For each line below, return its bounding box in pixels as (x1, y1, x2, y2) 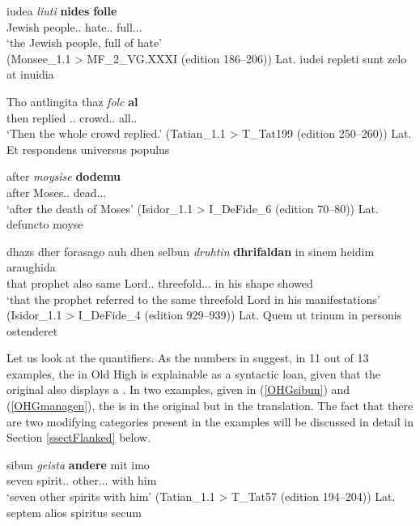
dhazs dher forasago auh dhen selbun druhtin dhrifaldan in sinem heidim (6, 242, 375, 259)
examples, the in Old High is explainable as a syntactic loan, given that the (6, 365, 380, 382)
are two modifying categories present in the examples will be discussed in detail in (6, 413, 414, 430)
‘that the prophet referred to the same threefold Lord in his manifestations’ (6, 290, 380, 307)
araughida (6, 259, 56, 276)
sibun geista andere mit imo (6, 455, 150, 473)
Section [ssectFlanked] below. (6, 429, 151, 446)
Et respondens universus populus (6, 140, 170, 157)
